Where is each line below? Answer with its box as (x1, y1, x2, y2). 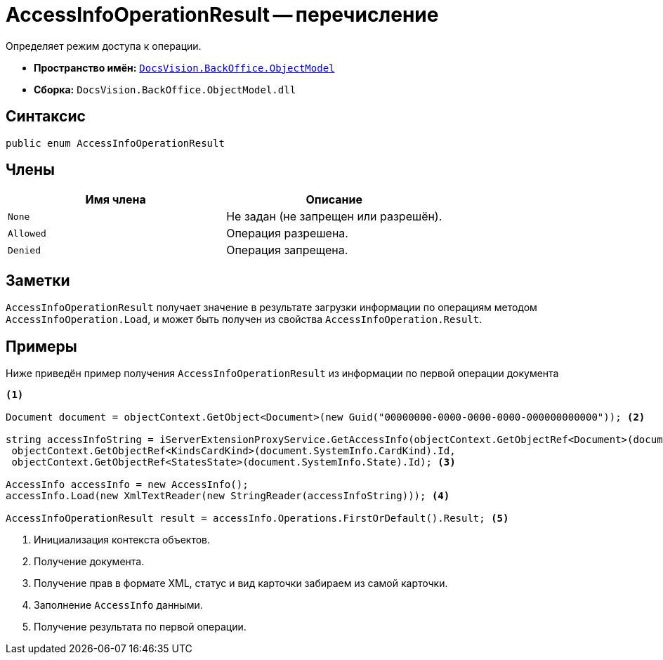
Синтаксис (6, 107, 86, 126)
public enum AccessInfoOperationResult (6, 137, 225, 149)
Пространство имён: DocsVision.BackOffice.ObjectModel (34, 61, 335, 74)
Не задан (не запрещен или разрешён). (226, 209, 442, 224)
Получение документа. (34, 555, 145, 568)
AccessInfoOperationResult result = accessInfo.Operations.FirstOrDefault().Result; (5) (6, 513, 509, 524)
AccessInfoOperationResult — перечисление (6, 3, 439, 27)
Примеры (6, 337, 77, 355)
